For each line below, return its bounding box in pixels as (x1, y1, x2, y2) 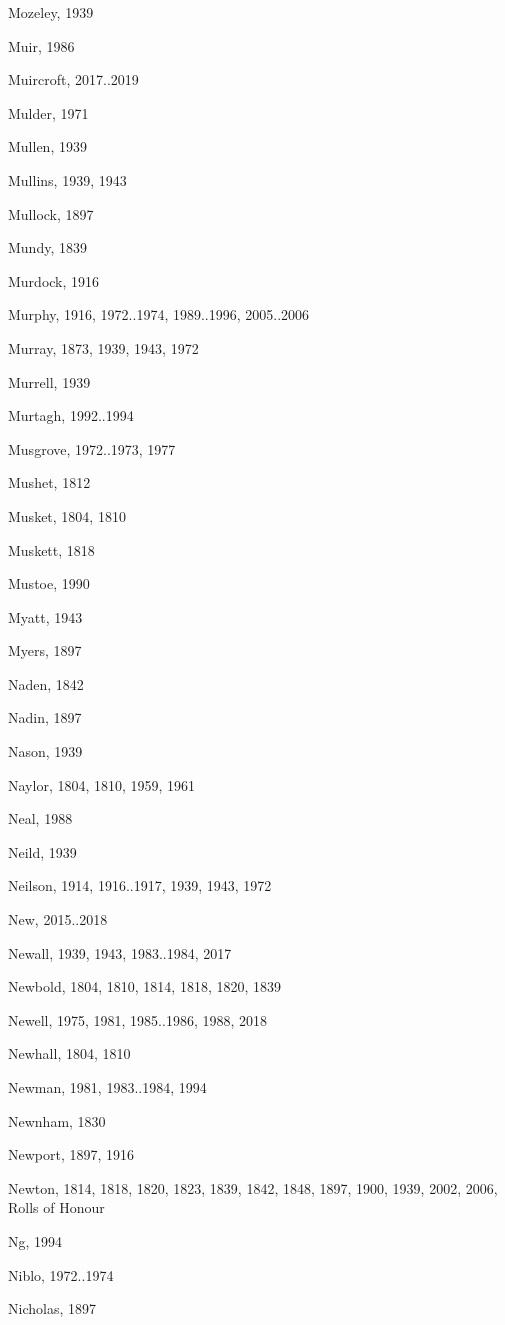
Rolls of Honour (8, 1197, 105, 1218)
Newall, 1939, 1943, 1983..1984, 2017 (8, 942, 232, 963)
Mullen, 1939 (8, 136, 87, 157)
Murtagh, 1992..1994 (8, 405, 134, 426)
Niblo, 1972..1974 (8, 1264, 114, 1285)
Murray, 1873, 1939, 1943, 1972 (8, 337, 199, 358)
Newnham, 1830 (8, 1110, 106, 1131)
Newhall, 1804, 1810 (8, 1043, 131, 1064)
